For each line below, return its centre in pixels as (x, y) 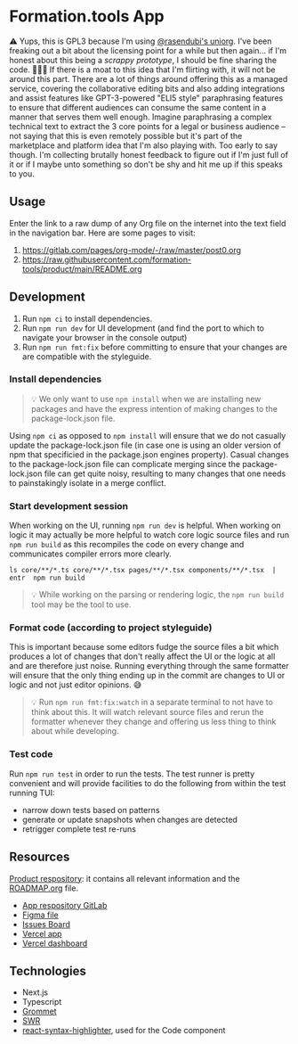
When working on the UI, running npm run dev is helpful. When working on (145, 526)
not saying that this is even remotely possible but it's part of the (126, 136)
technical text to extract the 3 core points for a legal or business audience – (148, 126)
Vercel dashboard (55, 943)
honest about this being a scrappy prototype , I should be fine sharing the (143, 60)
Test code (31, 754)
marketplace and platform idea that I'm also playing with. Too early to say (144, 145)
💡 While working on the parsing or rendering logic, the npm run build (157, 595)
